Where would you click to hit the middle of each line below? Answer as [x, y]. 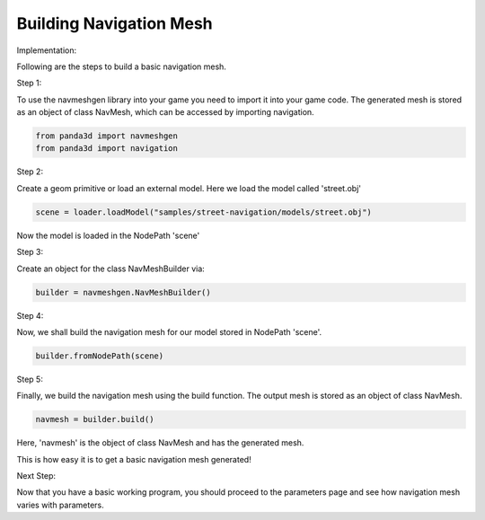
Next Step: [36, 476]
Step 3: [30, 252]
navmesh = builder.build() [95, 419]
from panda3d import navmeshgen [107, 136]
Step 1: [29, 83]
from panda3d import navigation [107, 149]
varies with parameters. [61, 505]
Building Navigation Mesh [115, 23]
